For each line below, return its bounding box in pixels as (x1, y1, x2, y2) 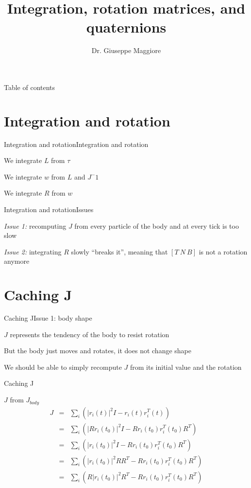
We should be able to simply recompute (4, 361, 122, 372)
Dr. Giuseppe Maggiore (91, 45, 161, 55)
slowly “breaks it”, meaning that (71, 246, 168, 256)
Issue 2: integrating (4, 246, 62, 256)
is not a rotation (199, 246, 248, 256)
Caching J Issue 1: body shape (4, 313, 92, 323)
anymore (4, 256, 30, 266)
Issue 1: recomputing (4, 220, 67, 231)
